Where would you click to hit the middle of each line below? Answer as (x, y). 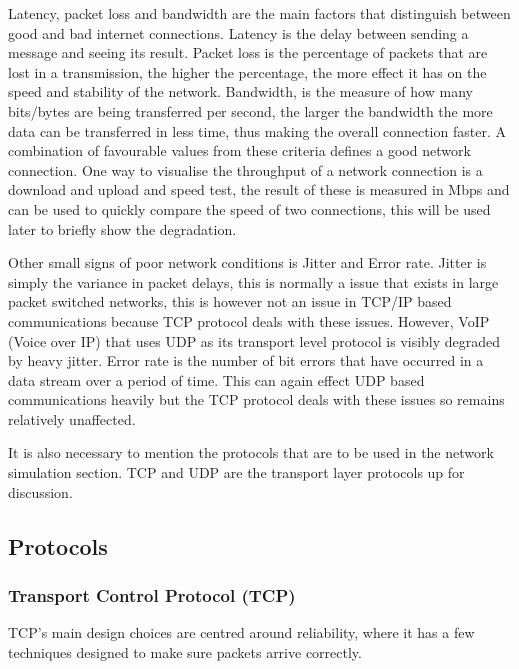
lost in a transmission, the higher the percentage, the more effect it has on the (247, 71)
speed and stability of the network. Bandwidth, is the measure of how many (240, 91)
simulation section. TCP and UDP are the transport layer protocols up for (236, 472)
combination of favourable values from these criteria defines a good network (239, 150)
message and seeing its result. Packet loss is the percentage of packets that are (248, 52)
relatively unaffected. (72, 418)
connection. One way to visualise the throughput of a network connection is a (245, 169)
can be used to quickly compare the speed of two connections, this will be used (249, 208)
